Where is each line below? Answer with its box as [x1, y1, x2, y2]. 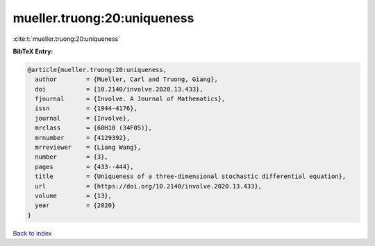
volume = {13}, [35, 192, 112, 200]
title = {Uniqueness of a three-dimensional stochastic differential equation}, [35, 173, 347, 180]
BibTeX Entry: [12, 47, 53, 55]
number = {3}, [35, 153, 109, 161]
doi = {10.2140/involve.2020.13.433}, [35, 85, 204, 93]
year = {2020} [35, 202, 116, 209]
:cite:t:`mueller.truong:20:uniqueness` [12, 35, 121, 43]
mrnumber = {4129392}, [35, 134, 131, 141]
